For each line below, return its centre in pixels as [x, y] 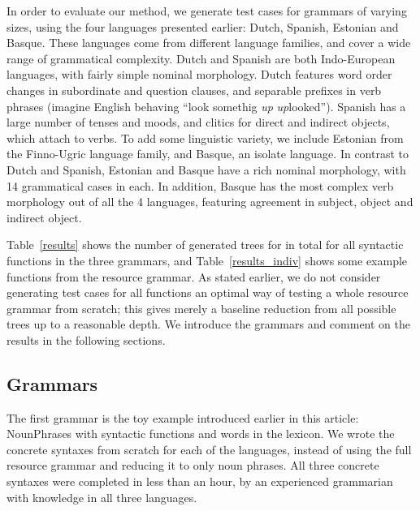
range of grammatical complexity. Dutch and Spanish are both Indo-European [201, 58]
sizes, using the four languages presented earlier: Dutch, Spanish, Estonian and [203, 26]
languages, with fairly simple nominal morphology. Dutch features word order [199, 74]
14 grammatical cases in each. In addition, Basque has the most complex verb [200, 185]
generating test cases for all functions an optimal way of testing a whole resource [208, 292]
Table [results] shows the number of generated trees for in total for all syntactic [205, 245]
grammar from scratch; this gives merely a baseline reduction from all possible [201, 308]
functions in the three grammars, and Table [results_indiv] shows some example [207, 260]
